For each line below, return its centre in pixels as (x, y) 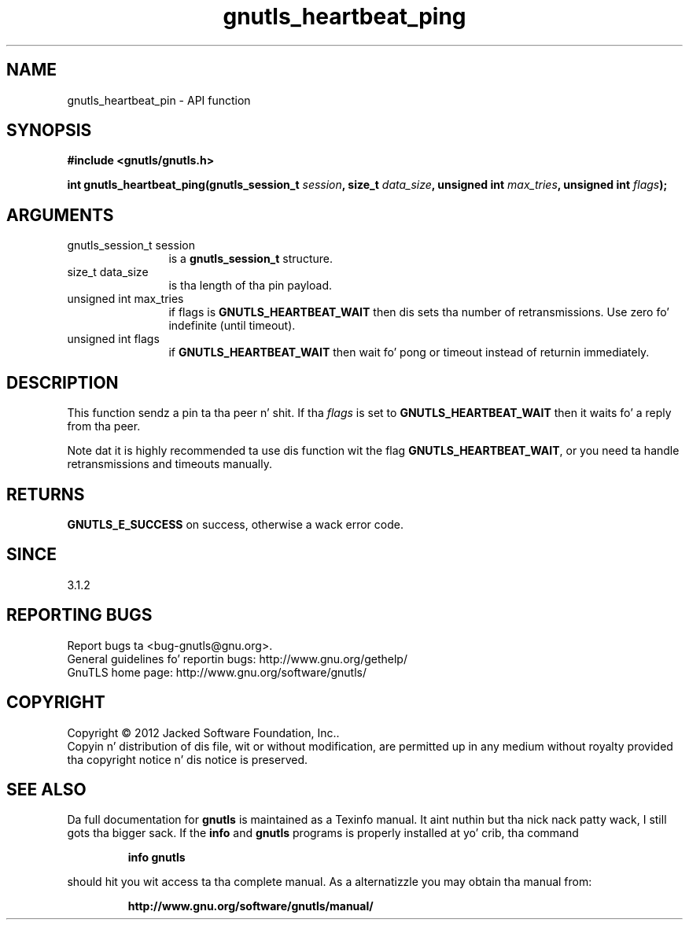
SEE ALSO (46, 789)
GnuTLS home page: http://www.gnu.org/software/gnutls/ (217, 672)
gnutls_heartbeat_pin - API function (159, 100)
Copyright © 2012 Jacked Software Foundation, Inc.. (203, 732)
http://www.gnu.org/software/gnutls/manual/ (251, 906)
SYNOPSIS (49, 131)
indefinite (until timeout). (232, 326)
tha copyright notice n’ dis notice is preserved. (188, 759)
